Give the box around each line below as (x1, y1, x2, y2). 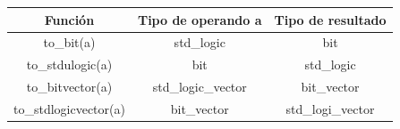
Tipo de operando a (137, 10, 262, 28)
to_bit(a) (43, 33, 96, 52)
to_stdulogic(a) (26, 55, 113, 74)
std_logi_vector (285, 99, 375, 117)
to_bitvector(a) (26, 77, 113, 96)
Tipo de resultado (274, 10, 387, 28)
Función (44, 10, 95, 28)
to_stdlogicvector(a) (13, 99, 125, 117)
